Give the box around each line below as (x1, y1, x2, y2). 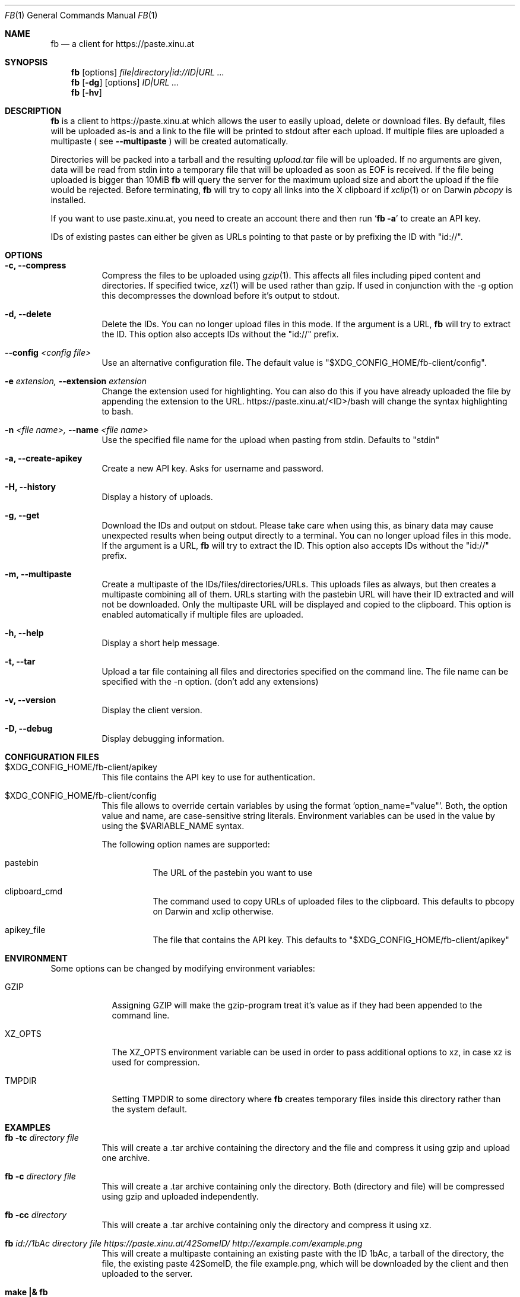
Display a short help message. (102, 638, 220, 648)
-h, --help (5, 628, 44, 638)
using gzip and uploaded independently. (102, 1191, 259, 1201)
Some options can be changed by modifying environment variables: (50, 963, 315, 973)
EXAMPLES (5, 1122, 50, 1132)
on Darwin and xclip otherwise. (153, 906, 274, 916)
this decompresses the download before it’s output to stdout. (102, 290, 340, 300)
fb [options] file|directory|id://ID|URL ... (71, 67, 224, 77)
